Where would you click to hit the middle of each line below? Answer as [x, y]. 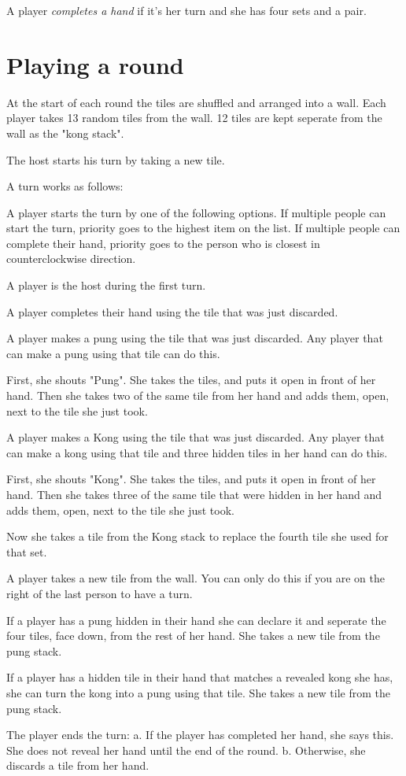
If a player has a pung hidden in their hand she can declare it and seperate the [196, 620]
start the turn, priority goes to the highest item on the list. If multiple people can [203, 228]
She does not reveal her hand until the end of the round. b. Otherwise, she [186, 750]
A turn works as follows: [65, 186]
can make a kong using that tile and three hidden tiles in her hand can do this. [197, 452]
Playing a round [95, 64]
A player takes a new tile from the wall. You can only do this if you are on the [196, 578]
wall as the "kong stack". [65, 133]
